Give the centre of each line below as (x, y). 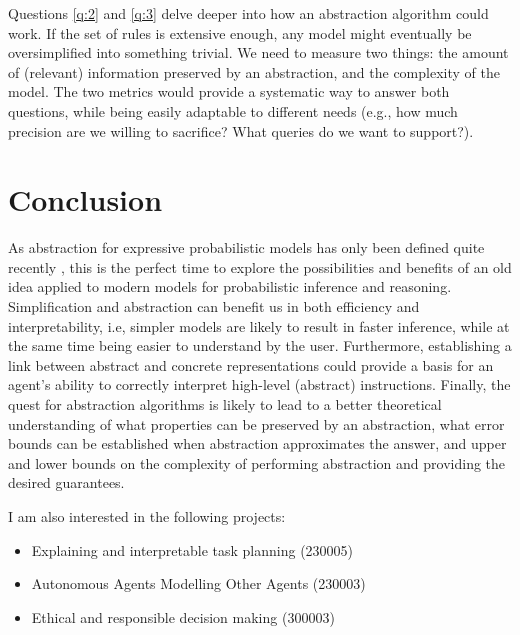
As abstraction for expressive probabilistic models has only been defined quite (246, 247)
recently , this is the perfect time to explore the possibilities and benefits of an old (260, 266)
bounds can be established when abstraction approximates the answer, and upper (257, 443)
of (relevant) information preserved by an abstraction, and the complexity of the (254, 71)
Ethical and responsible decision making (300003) (183, 616)
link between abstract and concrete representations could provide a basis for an (251, 364)
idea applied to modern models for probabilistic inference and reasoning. (230, 286)
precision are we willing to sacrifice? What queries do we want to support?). (241, 130)
